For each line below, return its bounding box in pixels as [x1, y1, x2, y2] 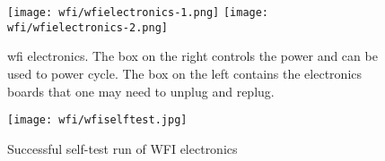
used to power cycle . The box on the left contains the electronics [7, 64, 363, 82]
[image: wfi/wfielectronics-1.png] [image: [7, 6, 269, 19]
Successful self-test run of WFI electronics [7, 139, 238, 157]
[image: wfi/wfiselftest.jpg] [7, 114, 188, 127]
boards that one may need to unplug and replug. [7, 81, 275, 100]
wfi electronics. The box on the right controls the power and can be [7, 47, 378, 65]
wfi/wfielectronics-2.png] [7, 21, 168, 34]
